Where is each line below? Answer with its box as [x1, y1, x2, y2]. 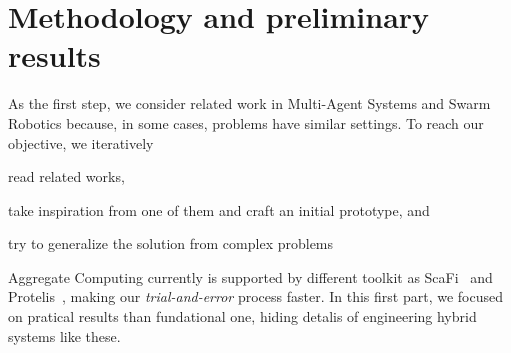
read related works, [8, 166, 125, 187]
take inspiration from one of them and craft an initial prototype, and [8, 199, 430, 220]
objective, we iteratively [8, 132, 154, 153]
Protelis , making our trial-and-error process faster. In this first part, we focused [8, 286, 503, 307]
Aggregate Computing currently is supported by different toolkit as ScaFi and [8, 266, 493, 287]
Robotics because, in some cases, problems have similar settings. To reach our [8, 112, 484, 133]
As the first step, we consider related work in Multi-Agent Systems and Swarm [8, 93, 491, 114]
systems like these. [8, 325, 121, 346]
